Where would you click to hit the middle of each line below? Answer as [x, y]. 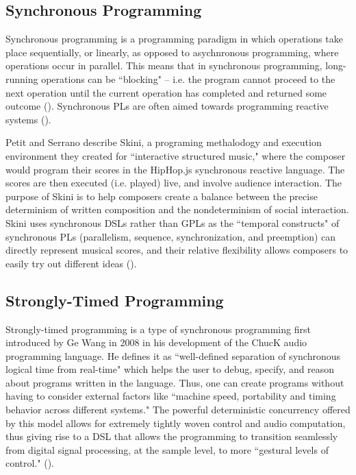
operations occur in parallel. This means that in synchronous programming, [164, 65]
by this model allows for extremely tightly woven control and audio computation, [176, 423]
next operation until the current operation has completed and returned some [166, 92]
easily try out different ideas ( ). [71, 263]
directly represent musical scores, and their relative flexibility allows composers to [177, 250]
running [22, 78]
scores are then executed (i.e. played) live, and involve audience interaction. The [174, 183]
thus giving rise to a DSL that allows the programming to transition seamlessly [172, 436]
